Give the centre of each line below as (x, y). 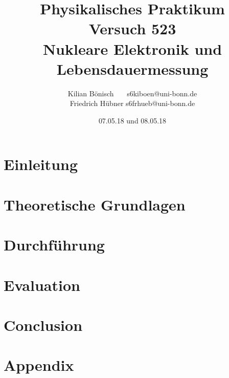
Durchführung (54, 245)
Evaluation (42, 285)
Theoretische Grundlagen (95, 204)
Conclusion (43, 324)
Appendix (39, 365)
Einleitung (41, 164)
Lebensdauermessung (132, 68)
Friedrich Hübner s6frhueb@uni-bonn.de (132, 103)
